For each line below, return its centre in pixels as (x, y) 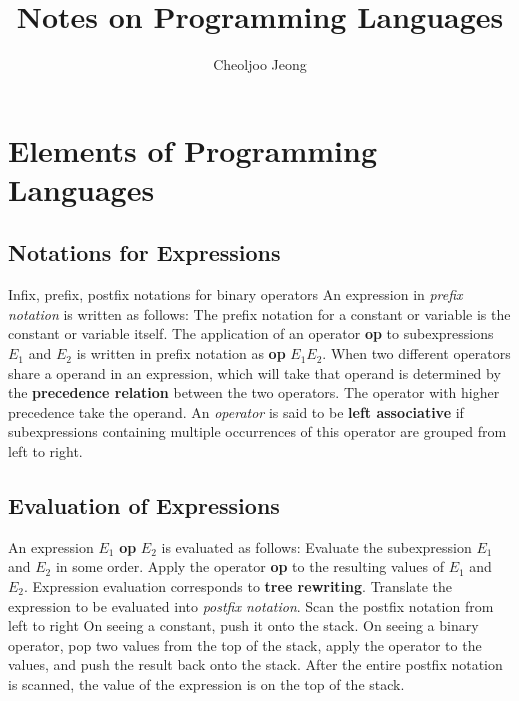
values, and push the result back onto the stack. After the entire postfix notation (255, 664)
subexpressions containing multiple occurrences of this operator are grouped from (257, 431)
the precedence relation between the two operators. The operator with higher (254, 392)
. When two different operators (416, 353)
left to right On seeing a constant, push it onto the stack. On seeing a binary (243, 625)
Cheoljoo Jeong (260, 64)
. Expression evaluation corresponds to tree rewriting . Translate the (238, 586)
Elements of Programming (193, 149)
